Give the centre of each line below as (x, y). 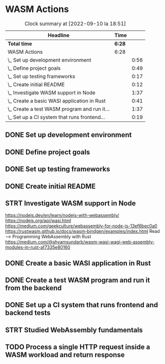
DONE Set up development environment (68, 135)
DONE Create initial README (50, 186)
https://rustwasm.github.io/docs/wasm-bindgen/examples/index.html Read (82, 231)
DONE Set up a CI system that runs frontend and (82, 305)
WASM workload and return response (65, 355)
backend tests (28, 313)
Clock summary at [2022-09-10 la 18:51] (75, 24)
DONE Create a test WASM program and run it (77, 280)
